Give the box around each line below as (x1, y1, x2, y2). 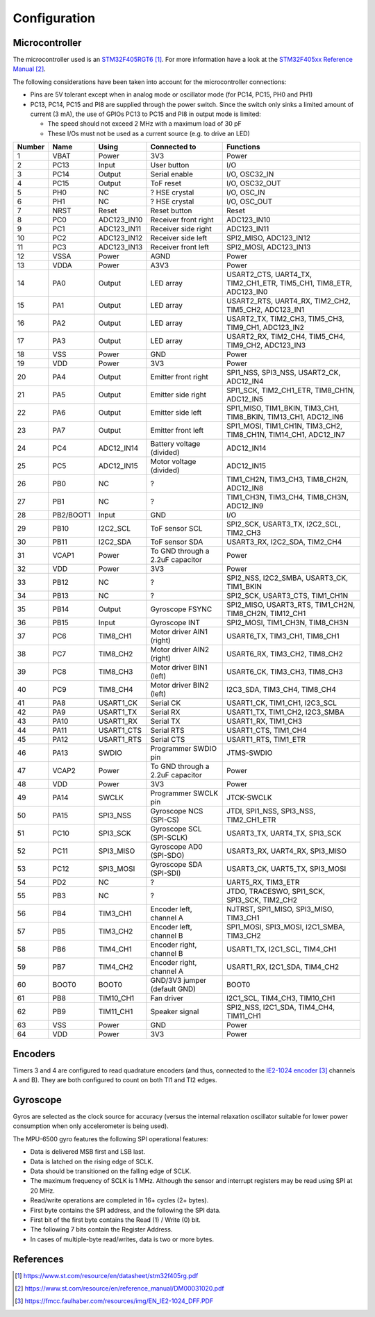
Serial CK (150, 698, 181, 708)
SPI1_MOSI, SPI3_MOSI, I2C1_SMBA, (226, 922, 345, 932)
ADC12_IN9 (226, 501, 264, 511)
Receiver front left (150, 242, 210, 252)
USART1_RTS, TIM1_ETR (226, 735, 306, 745)
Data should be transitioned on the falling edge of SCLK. (30, 1167, 192, 1175)
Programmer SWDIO (150, 744, 217, 754)
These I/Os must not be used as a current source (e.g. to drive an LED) (47, 129, 250, 138)
